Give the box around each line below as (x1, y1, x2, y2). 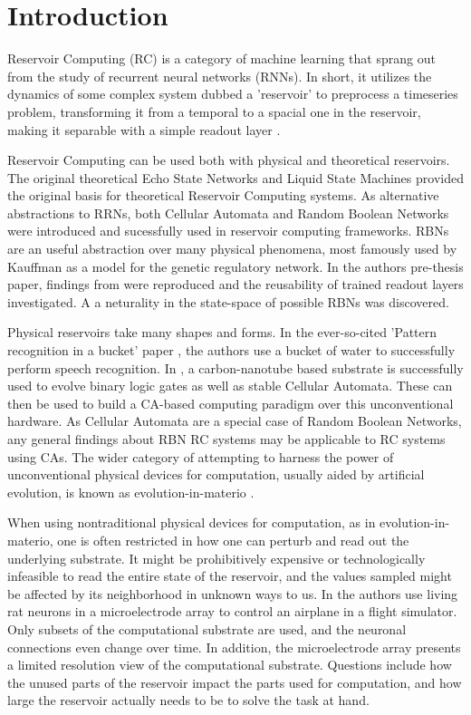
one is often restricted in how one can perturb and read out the (57, 530, 409, 549)
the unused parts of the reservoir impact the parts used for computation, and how (7, 672, 462, 691)
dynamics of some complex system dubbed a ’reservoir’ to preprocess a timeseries (7, 84, 458, 103)
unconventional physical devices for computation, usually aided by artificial (7, 465, 425, 484)
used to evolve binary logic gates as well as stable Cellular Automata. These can (7, 376, 453, 395)
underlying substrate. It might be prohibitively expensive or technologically (7, 548, 426, 567)
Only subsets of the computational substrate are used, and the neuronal (7, 619, 407, 638)
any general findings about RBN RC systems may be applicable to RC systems (7, 430, 446, 448)
